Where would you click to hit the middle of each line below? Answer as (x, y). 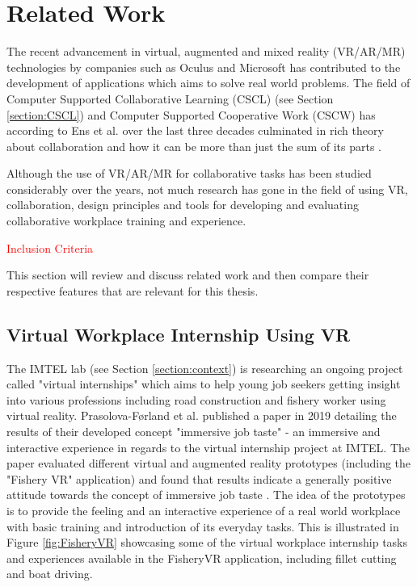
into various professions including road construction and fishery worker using (196, 399)
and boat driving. (50, 574)
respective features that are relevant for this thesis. (133, 290)
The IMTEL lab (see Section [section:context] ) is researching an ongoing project (205, 368)
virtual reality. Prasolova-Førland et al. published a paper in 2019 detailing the (202, 415)
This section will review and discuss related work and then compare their (188, 275)
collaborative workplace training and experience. (126, 221)
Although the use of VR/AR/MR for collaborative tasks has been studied (189, 173)
